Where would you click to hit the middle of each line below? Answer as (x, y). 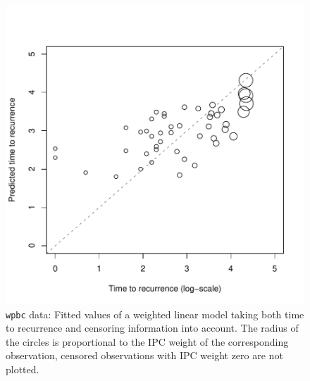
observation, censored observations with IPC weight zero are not (144, 355)
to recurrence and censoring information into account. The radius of (152, 328)
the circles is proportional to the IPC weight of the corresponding (147, 341)
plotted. (23, 369)
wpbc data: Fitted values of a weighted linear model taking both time (155, 314)
